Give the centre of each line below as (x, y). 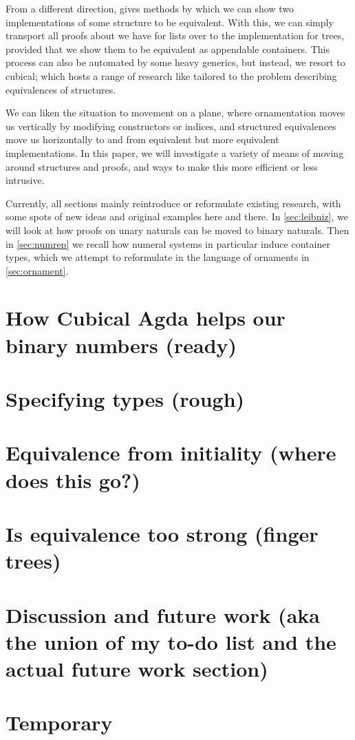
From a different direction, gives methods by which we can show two (150, 8)
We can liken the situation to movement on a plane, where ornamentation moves (175, 113)
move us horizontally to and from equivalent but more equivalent (142, 139)
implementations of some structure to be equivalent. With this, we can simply (170, 22)
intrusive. (25, 180)
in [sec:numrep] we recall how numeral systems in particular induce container (168, 243)
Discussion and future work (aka (163, 614)
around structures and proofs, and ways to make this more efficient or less (162, 166)
